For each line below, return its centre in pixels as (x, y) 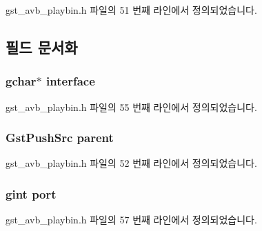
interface (71, 81)
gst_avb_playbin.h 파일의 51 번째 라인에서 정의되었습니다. (131, 10)
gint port (31, 193)
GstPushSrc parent (60, 138)
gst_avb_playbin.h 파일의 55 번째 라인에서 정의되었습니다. (131, 107)
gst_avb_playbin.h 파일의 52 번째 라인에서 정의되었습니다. (131, 163)
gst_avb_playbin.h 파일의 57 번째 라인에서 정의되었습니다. (131, 220)
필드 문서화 (42, 47)
